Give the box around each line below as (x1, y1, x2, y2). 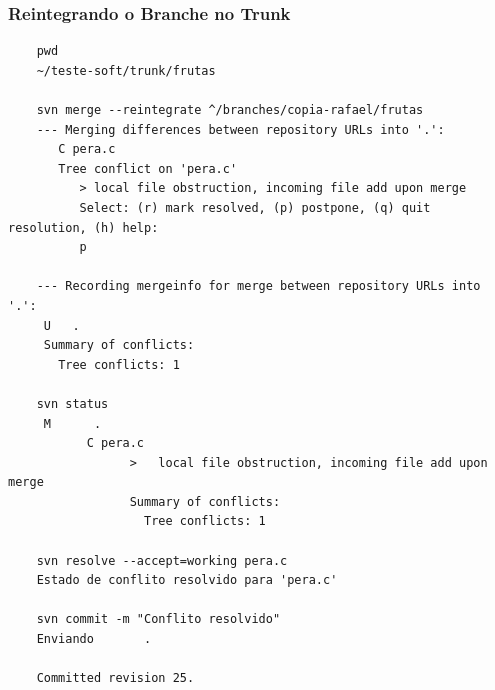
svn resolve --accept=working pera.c (36, 553, 288, 568)
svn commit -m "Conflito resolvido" (36, 612, 281, 627)
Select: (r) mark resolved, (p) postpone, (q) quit (79, 200, 431, 215)
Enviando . (36, 632, 152, 647)
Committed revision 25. (36, 671, 195, 686)
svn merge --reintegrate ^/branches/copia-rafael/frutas (36, 103, 424, 117)
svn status (36, 396, 109, 411)
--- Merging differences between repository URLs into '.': (36, 122, 445, 137)
